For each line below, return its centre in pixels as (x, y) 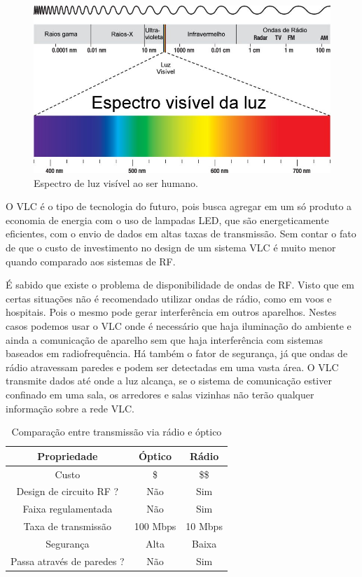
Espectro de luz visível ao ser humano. (116, 182)
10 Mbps (204, 526)
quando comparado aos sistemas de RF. (91, 261)
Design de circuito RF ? (68, 491)
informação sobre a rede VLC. (70, 408)
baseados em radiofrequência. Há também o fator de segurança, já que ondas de (177, 353)
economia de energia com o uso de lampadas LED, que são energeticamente (167, 220)
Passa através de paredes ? (68, 561)
